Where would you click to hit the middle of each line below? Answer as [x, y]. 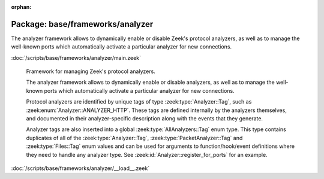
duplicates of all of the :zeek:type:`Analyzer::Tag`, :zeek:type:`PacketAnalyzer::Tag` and [134, 138]
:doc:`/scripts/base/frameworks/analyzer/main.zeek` [76, 57]
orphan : [21, 7]
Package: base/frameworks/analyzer [82, 24]
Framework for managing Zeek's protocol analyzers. [91, 71]
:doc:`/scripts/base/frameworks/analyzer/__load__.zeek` [80, 168]
